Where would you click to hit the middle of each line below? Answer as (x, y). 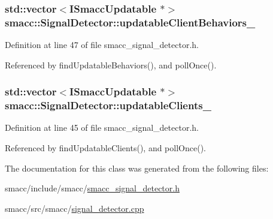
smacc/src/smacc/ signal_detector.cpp (75, 208)
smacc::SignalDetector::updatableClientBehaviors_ (130, 22)
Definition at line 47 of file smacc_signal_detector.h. (102, 45)
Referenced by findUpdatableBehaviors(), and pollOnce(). (111, 64)
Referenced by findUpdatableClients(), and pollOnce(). (105, 148)
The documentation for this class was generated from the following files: (137, 168)
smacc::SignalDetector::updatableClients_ (108, 105)
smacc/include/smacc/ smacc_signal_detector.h (92, 188)
